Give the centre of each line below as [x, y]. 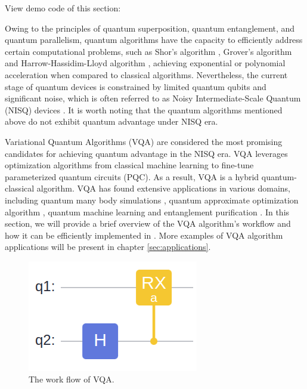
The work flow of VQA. [72, 379]
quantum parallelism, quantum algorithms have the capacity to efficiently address [154, 40]
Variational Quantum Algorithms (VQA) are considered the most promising [144, 141]
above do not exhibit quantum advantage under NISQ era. [111, 121]
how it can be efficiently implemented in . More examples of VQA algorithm [144, 235]
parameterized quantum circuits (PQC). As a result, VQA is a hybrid [132, 176]
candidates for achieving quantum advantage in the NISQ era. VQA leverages [146, 153]
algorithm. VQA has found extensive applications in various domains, [163, 188]
